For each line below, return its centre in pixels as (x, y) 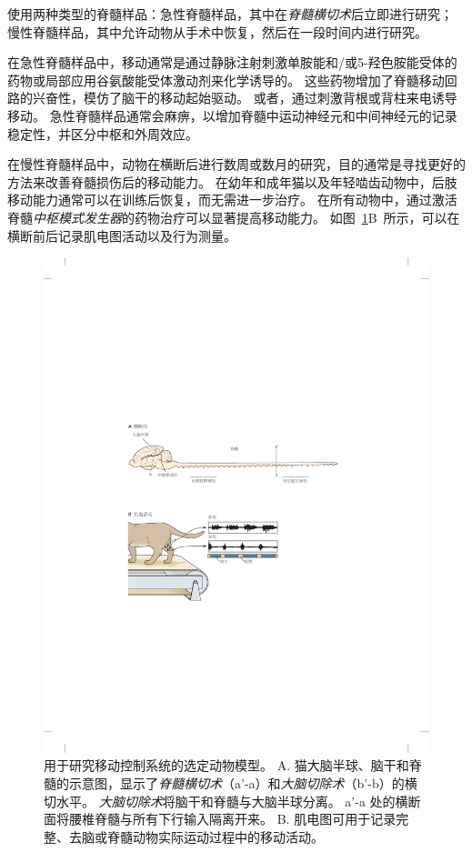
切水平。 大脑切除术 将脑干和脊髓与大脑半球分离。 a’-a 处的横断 (232, 801)
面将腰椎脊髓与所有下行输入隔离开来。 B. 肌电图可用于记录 (220, 819)
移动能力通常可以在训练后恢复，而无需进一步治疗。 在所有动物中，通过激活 (232, 200)
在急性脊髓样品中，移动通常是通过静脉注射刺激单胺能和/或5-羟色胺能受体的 (232, 62)
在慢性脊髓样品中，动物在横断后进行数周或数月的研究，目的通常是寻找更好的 (236, 164)
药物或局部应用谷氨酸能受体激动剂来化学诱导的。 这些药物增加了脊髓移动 (226, 80)
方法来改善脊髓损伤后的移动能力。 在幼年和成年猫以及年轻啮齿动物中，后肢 (232, 181)
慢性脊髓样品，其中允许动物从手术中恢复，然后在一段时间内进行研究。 (217, 31)
